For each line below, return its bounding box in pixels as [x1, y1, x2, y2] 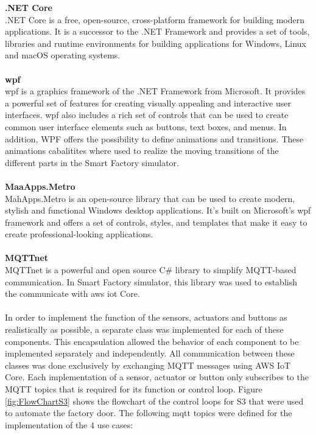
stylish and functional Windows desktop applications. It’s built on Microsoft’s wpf [5, 204, 311, 217]
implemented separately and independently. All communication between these [5, 347, 295, 360]
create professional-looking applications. [5, 228, 153, 240]
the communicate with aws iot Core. [5, 287, 140, 300]
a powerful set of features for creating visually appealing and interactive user [5, 96, 291, 109]
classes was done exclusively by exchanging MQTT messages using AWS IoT [5, 358, 291, 371]
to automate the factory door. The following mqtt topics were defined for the [5, 406, 292, 419]
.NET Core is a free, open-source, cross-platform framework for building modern [5, 13, 305, 26]
